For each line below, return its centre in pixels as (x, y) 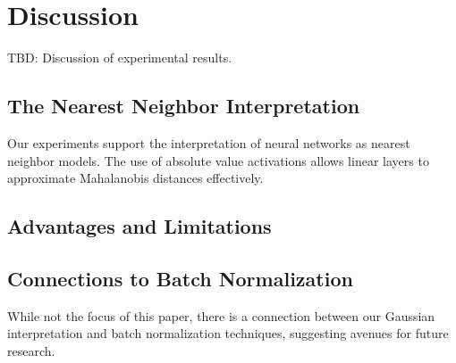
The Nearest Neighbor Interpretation (184, 106)
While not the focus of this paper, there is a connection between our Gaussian (221, 315)
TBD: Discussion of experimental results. (120, 58)
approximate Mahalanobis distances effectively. (135, 178)
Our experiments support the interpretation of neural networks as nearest (209, 142)
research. (31, 350)
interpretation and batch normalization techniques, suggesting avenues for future (228, 333)
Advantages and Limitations (139, 226)
